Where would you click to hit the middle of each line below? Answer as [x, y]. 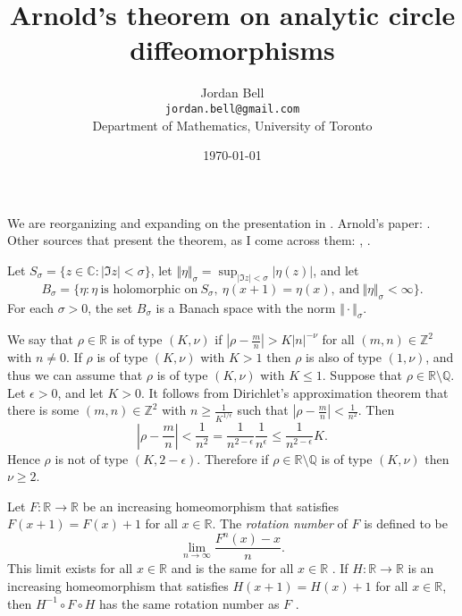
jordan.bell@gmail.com [232, 109]
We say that [40, 339]
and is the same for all [232, 568]
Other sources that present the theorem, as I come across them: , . [189, 240]
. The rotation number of [280, 523]
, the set [110, 307]
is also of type [344, 357]
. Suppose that [362, 374]
